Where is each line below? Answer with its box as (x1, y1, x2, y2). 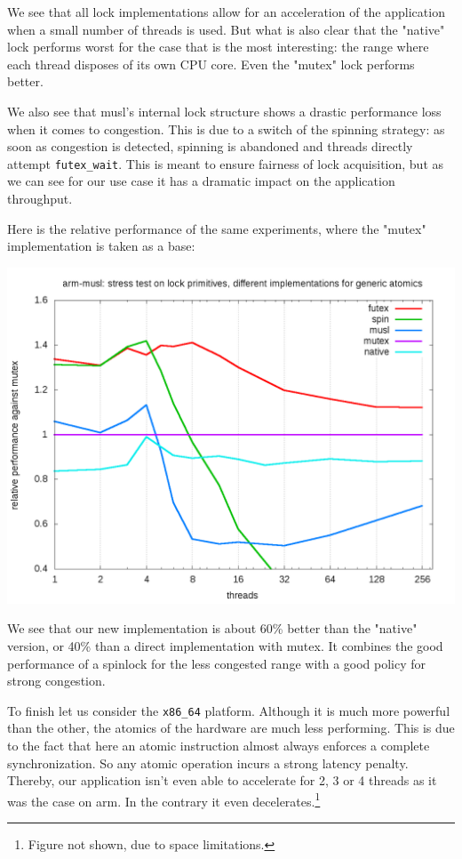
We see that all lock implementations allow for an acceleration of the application (7, 3, 445, 20)
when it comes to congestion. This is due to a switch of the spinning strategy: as (7, 119, 445, 138)
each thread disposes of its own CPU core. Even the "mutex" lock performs (7, 54, 415, 73)
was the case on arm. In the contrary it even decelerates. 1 (7, 789, 321, 810)
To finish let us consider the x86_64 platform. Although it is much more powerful (7, 701, 450, 719)
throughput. (7, 189, 73, 207)
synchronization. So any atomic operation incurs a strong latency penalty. (7, 753, 409, 772)
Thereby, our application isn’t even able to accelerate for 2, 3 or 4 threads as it (7, 771, 437, 790)
